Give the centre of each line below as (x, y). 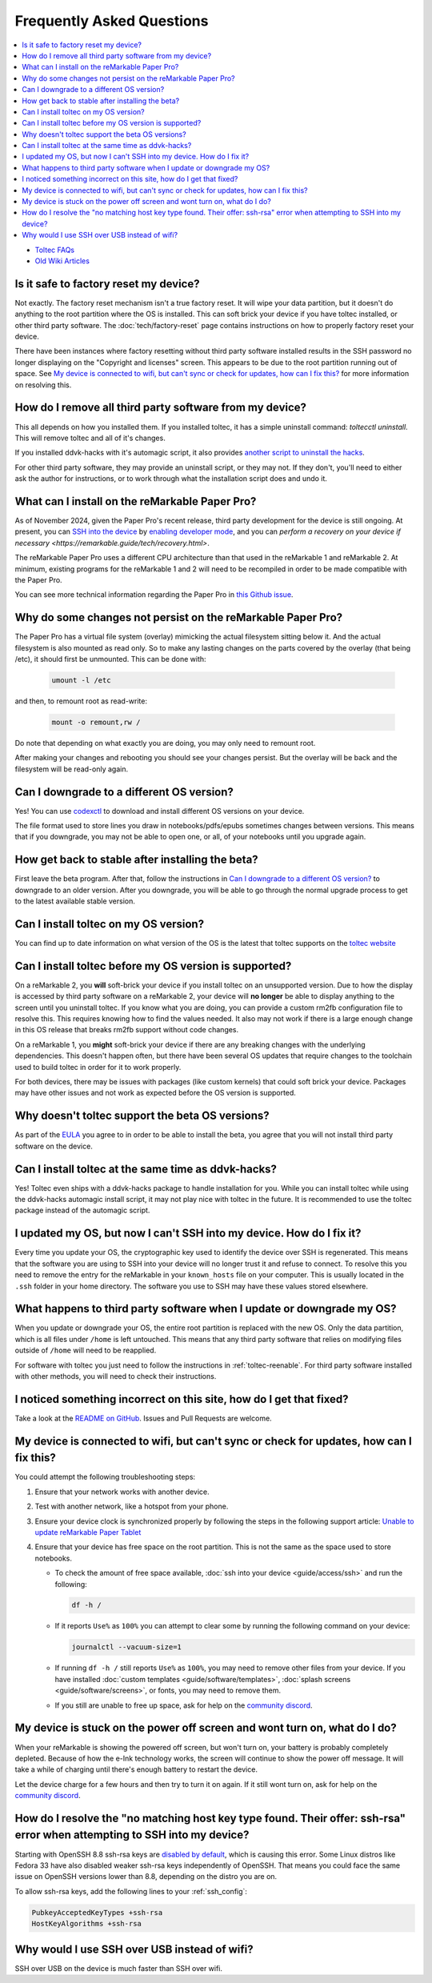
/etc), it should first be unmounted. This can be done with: (111, 659)
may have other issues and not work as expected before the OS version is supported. (155, 1093)
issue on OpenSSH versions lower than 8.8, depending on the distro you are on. (146, 1877)
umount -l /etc (81, 680)
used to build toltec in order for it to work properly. (98, 1067)
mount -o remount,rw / (96, 722)
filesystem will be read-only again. (71, 769)
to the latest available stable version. (75, 901)
